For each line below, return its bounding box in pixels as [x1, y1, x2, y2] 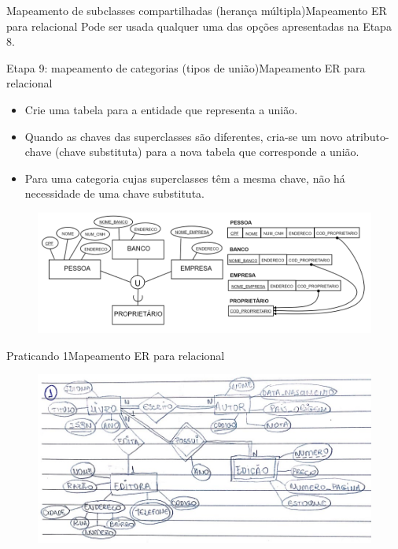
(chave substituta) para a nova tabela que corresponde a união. [54, 143, 359, 160]
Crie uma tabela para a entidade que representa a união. [24, 101, 298, 117]
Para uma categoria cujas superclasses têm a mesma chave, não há [24, 169, 345, 186]
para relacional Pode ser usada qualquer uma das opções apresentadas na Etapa [6, 17, 392, 34]
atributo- [346, 128, 389, 144]
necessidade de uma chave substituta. [24, 185, 205, 202]
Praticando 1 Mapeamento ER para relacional [6, 347, 225, 363]
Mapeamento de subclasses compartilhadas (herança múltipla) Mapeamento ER [6, 2, 387, 18]
